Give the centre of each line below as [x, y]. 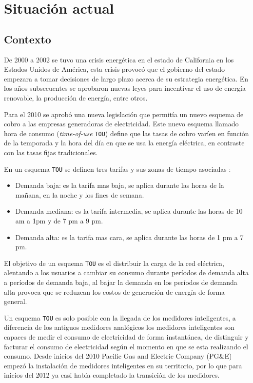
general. [16, 301]
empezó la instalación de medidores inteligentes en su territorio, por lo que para [123, 365]
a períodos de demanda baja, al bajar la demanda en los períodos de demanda [121, 282]
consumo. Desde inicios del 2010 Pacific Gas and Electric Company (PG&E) [118, 356]
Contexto [28, 39]
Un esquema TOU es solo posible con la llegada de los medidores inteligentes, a [120, 317]
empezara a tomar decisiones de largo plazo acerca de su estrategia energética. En [126, 78]
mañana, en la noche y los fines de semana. [80, 194]
